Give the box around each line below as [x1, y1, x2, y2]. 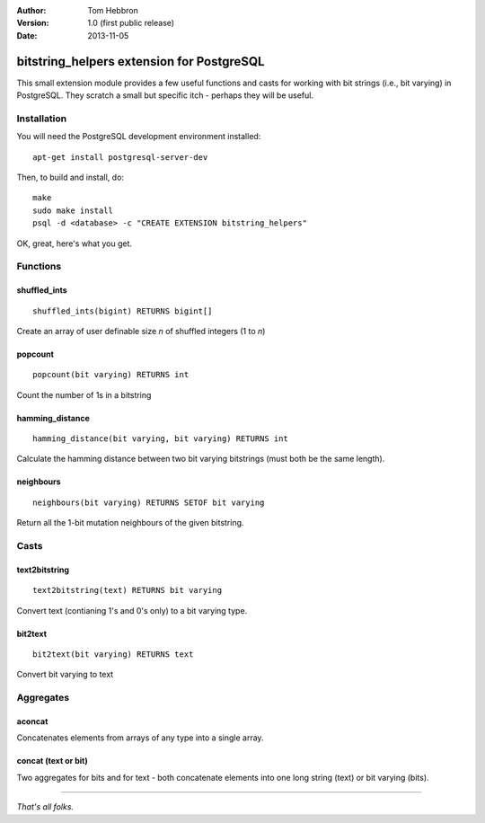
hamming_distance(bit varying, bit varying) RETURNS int [32, 434, 289, 444]
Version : [16, 18, 49, 29]
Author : [16, 5, 47, 15]
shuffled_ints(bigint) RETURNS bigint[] [32, 305, 213, 316]
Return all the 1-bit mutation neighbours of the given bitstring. [16, 518, 244, 528]
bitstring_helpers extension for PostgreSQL [16, 54, 265, 69]
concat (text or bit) [16, 756, 89, 766]
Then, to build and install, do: [16, 172, 125, 182]
